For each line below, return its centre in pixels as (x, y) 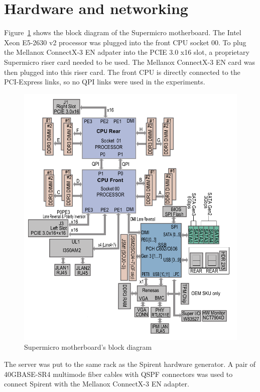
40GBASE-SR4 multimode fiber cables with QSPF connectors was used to (118, 374)
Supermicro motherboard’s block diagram (88, 347)
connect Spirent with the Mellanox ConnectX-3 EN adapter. (97, 384)
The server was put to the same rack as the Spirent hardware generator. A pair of (130, 364)
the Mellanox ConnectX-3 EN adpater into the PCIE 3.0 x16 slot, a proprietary (127, 52)
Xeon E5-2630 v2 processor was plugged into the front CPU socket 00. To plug (125, 42)
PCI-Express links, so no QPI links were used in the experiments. (105, 82)
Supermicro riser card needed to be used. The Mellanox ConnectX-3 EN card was (129, 62)
